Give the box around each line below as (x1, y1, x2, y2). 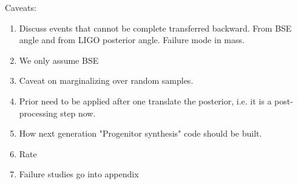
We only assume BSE (19, 53, 99, 66)
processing (19, 106, 58, 119)
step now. (60, 106, 96, 119)
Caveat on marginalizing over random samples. (19, 74, 194, 87)
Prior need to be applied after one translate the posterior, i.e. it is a (19, 94, 272, 107)
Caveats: (5, 1, 36, 13)
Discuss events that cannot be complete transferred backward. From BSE (19, 21, 292, 34)
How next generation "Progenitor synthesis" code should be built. (19, 127, 262, 140)
